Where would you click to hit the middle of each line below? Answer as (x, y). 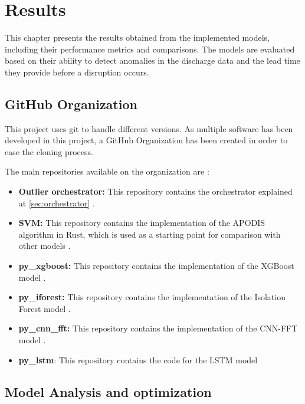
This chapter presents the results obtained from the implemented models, (137, 37)
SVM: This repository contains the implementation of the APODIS (142, 223)
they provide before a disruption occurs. (77, 72)
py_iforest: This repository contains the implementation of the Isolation (152, 297)
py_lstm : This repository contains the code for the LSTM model (138, 359)
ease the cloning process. (49, 151)
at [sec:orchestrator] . (57, 203)
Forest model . (45, 308)
